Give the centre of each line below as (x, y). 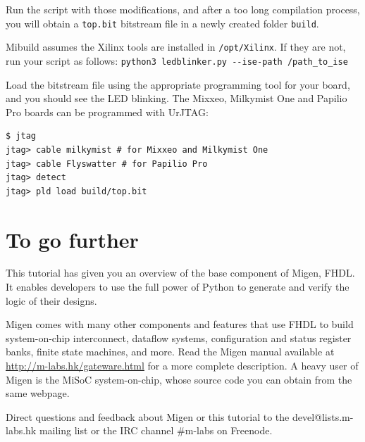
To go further (72, 239)
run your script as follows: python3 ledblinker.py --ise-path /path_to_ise (177, 60)
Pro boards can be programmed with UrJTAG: (107, 112)
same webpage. (38, 393)
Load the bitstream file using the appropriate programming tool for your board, (178, 84)
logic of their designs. (51, 300)
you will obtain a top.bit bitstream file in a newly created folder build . (162, 23)
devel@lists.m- (323, 416)
